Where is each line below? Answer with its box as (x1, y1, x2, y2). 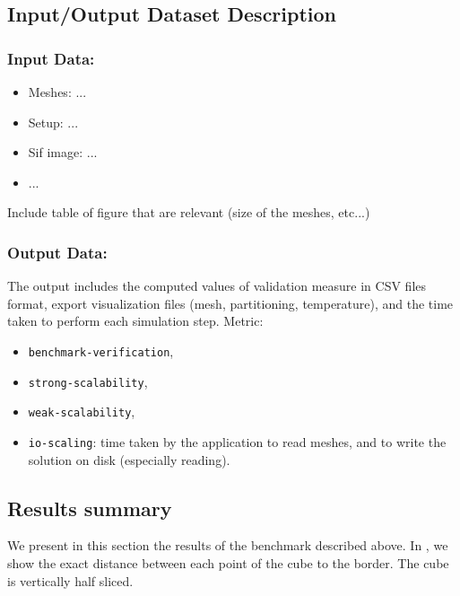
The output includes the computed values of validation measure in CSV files (7, 276, 427, 295)
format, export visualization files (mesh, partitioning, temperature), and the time (7, 294, 454, 312)
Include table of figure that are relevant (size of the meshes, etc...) (7, 203, 370, 222)
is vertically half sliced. (7, 571, 134, 590)
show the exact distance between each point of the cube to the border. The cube (7, 553, 449, 572)
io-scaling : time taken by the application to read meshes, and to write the (28, 432, 447, 451)
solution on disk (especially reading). (28, 450, 230, 469)
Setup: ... (28, 112, 79, 131)
